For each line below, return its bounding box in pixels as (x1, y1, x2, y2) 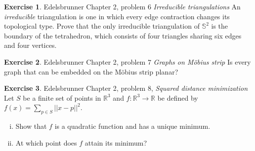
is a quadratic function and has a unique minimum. (54, 121, 211, 131)
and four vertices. (4, 40, 57, 50)
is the (211, 21, 228, 31)
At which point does (15, 137, 77, 148)
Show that (15, 121, 47, 131)
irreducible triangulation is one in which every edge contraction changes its (4, 11, 230, 21)
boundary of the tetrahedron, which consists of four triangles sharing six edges (4, 30, 242, 40)
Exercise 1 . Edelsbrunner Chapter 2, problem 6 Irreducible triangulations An (4, 1, 241, 11)
